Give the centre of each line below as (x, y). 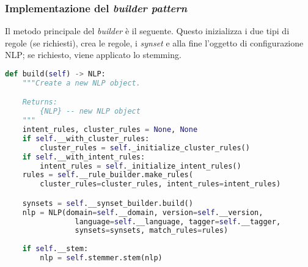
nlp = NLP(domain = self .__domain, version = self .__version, (143, 212)
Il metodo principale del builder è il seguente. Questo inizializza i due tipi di (147, 31)
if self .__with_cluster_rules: (86, 138)
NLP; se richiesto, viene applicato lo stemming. (93, 55)
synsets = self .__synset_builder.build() (108, 203)
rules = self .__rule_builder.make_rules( (108, 175)
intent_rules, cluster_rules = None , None (110, 130)
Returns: (40, 102)
